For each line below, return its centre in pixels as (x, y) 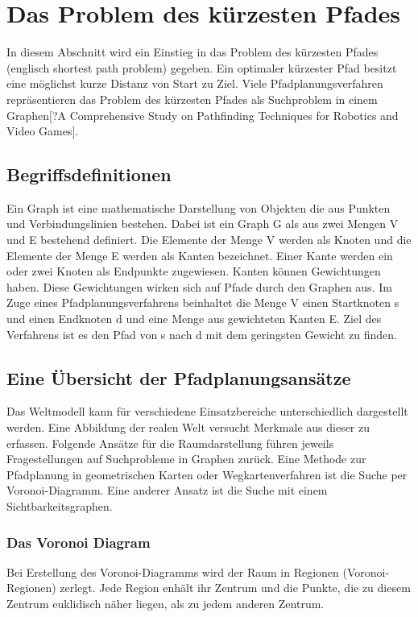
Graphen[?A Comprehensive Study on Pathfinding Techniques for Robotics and (203, 115)
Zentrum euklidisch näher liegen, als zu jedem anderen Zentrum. (166, 603)
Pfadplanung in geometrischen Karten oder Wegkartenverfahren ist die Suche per (207, 474)
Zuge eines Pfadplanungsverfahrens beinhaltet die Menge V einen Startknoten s (203, 302)
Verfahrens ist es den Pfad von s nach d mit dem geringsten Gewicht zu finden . (202, 334)
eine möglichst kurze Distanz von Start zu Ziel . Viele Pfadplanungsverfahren (195, 83)
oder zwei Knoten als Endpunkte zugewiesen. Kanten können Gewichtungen (194, 271)
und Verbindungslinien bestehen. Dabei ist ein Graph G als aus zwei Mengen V (203, 224)
